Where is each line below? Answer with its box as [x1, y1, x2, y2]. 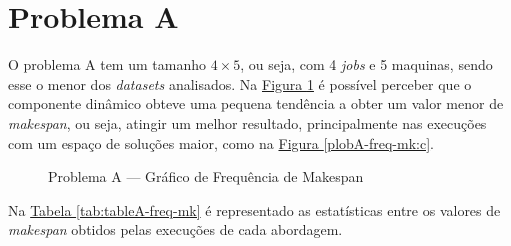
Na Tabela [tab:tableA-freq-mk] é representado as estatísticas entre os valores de [8, 199, 501, 220]
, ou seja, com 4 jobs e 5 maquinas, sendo [240, 54, 493, 75]
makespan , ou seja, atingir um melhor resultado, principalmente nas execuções [8, 112, 487, 133]
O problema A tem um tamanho [8, 54, 206, 75]
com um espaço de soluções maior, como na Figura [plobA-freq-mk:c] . [8, 132, 434, 153]
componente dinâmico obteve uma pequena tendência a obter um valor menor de [8, 93, 504, 114]
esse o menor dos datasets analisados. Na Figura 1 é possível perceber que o [8, 73, 472, 94]
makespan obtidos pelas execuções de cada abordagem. [8, 219, 343, 240]
